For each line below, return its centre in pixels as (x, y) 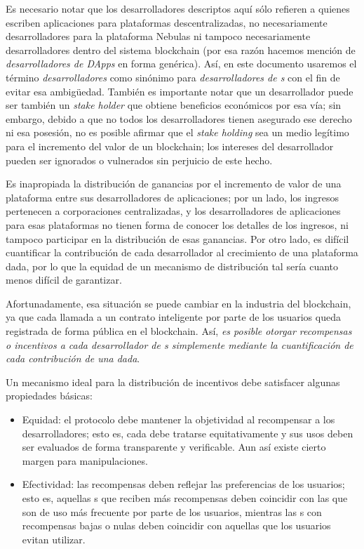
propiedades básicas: (49, 396)
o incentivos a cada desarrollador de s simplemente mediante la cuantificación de (180, 344)
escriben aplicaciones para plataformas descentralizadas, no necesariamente (167, 22)
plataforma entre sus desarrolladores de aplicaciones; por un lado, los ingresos (172, 197)
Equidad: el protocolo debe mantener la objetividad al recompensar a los (178, 419)
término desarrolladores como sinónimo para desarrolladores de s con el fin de (173, 77)
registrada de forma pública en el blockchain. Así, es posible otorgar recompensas (179, 331)
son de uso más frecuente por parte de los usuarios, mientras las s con (172, 511)
